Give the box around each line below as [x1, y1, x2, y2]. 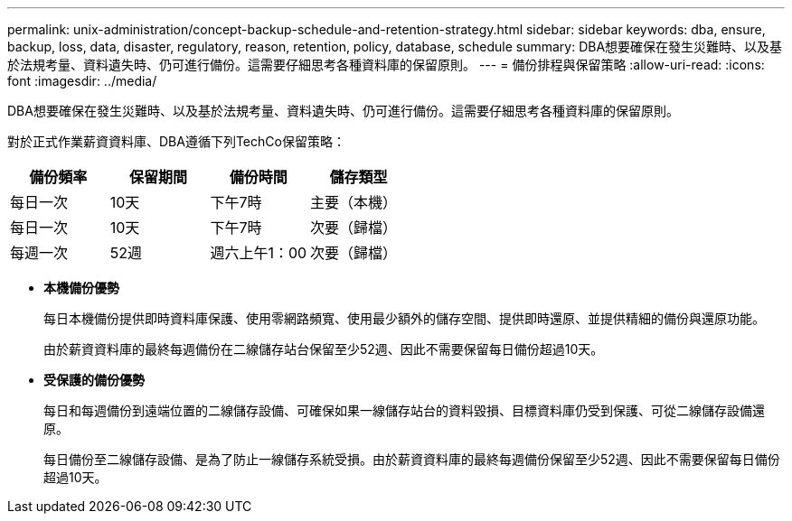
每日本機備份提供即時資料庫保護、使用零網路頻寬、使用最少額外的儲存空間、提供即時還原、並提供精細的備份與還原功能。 [43, 311, 765, 326]
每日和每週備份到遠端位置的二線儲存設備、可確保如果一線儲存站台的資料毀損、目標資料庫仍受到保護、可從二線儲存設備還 [43, 403, 765, 418]
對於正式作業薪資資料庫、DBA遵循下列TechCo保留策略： [7, 134, 345, 149]
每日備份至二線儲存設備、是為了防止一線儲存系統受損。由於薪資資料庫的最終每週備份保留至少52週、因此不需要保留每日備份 [43, 451, 780, 467]
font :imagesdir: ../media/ [7, 73, 157, 88]
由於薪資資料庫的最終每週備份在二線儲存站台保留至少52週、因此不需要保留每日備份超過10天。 [43, 341, 604, 357]
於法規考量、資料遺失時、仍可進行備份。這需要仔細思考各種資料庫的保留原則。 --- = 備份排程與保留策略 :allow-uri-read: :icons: [7, 57, 765, 72]
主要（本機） [310, 193, 398, 211]
